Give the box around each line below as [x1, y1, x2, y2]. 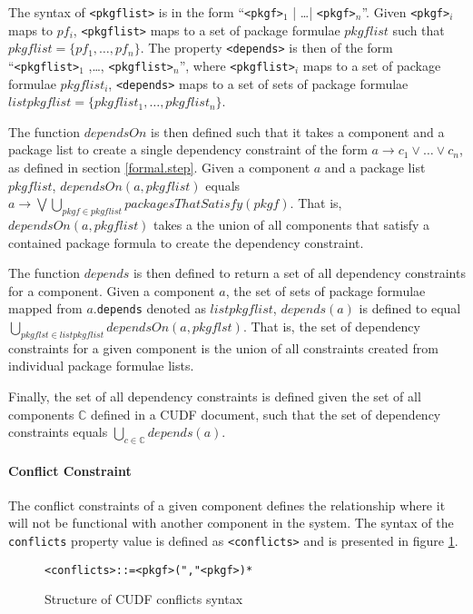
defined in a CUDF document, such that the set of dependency [91, 404, 441, 423]
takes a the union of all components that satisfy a [153, 215, 430, 234]
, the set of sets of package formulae [225, 281, 426, 300]
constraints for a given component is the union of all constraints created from [8, 338, 439, 357]
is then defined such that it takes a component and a [151, 122, 445, 141]
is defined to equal [359, 299, 461, 318]
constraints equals [8, 422, 108, 441]
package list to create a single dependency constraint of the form [8, 140, 368, 159]
